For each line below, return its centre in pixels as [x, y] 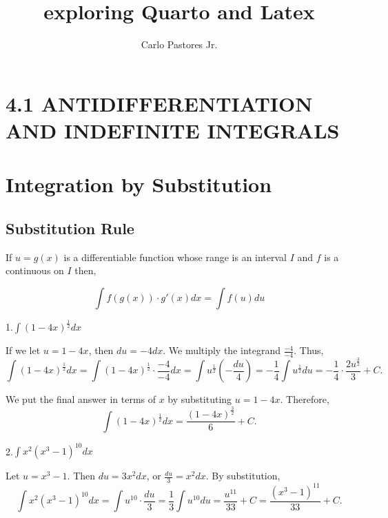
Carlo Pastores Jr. [179, 44]
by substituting [200, 399]
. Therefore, [305, 399]
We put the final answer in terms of [81, 399]
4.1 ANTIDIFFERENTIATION [159, 103]
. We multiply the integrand [222, 350]
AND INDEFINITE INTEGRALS [173, 130]
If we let [23, 350]
